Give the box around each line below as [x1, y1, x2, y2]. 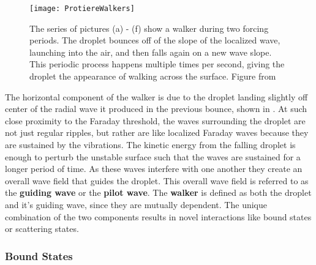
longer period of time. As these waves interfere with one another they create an [5, 162, 303, 175]
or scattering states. [5, 222, 79, 235]
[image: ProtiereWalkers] [29, 4, 135, 13]
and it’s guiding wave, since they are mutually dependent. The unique [5, 198, 267, 211]
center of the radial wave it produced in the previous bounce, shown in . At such [5, 102, 307, 115]
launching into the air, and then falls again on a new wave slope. [29, 45, 272, 58]
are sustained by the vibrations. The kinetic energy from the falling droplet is [5, 138, 296, 151]
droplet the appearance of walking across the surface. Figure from [29, 70, 276, 83]
